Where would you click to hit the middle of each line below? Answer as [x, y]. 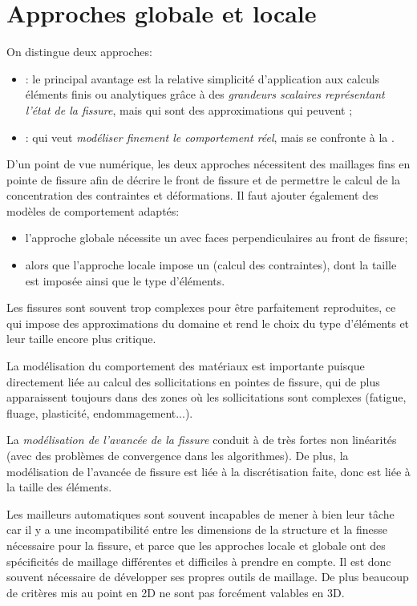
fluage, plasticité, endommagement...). [100, 412]
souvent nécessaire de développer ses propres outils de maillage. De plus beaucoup [208, 577]
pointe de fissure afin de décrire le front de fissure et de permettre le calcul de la [203, 179]
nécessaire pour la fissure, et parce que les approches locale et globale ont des [196, 545]
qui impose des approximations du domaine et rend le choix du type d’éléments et [208, 323]
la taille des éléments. [59, 487]
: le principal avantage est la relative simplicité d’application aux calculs [202, 78]
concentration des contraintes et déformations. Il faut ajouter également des [192, 195]
